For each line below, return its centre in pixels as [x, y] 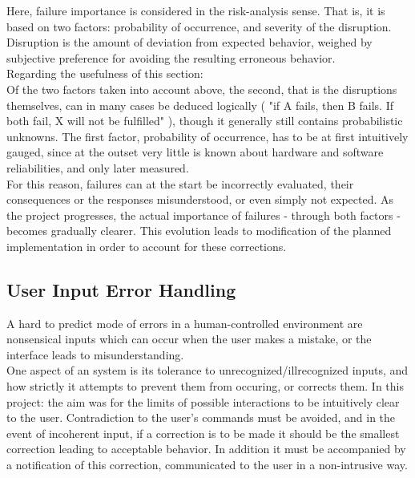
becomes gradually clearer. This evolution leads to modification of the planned [199, 231]
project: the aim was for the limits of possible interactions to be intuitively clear [203, 401]
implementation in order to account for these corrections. [147, 246]
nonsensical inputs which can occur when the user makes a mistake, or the [189, 339]
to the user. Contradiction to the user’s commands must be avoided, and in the [201, 417]
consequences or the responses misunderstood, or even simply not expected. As [200, 199]
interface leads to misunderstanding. [95, 354]
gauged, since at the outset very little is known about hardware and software [195, 152]
